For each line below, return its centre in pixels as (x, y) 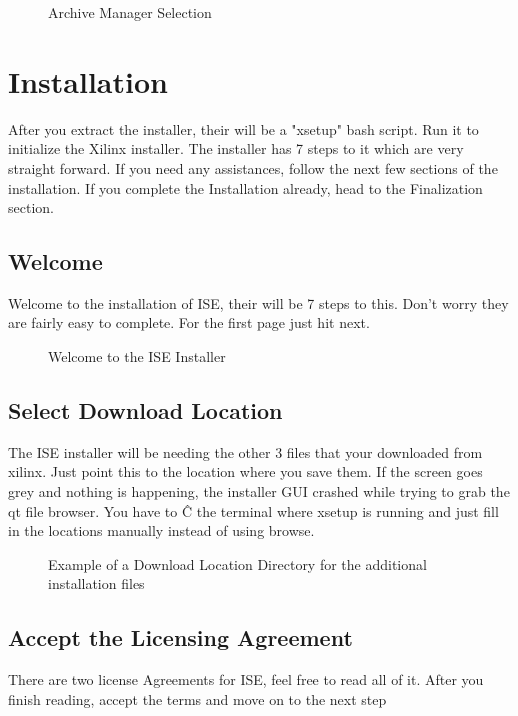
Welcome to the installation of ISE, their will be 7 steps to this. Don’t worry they (258, 302)
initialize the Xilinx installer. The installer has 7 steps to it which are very (236, 148)
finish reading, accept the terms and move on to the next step (197, 698)
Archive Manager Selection (130, 12)
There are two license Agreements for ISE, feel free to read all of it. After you (246, 679)
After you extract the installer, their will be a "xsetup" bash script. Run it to (243, 128)
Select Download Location (145, 410)
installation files (96, 583)
